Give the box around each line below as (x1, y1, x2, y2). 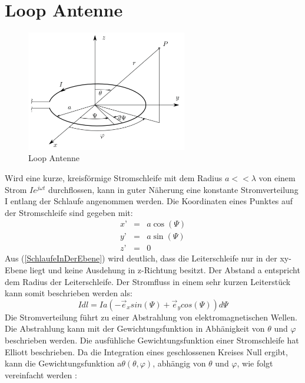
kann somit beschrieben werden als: (5, 287, 132, 299)
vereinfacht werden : (5, 368, 77, 381)
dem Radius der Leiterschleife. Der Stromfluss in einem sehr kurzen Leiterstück (5, 275, 291, 287)
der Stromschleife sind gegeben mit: (5, 206, 133, 218)
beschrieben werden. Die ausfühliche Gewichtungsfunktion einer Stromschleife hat (5, 334, 299, 346)
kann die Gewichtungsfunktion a (5, 357, 122, 369)
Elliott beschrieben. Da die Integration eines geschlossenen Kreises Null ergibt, (5, 345, 288, 358)
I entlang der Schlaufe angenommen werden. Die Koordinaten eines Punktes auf (5, 195, 293, 207)
